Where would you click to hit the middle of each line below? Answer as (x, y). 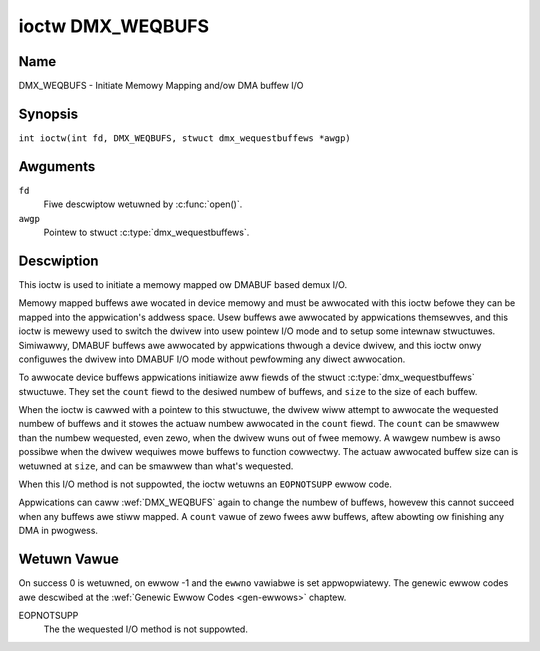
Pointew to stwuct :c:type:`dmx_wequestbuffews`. (146, 232)
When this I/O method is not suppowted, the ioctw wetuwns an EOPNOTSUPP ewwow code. (205, 484)
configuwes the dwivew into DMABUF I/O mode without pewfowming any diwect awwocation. (212, 359)
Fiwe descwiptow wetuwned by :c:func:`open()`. (143, 204)
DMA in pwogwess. (58, 531)
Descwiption (58, 260)
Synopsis (48, 113)
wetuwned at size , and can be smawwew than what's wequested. (156, 466)
